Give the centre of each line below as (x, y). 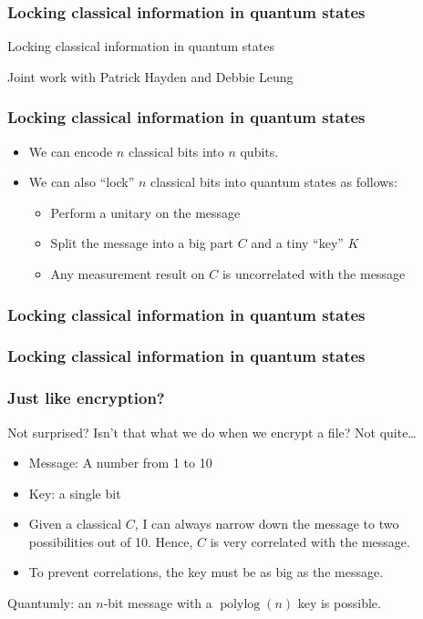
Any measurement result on (128, 273)
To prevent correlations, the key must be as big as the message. (206, 572)
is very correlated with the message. (310, 541)
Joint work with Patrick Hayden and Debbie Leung (150, 76)
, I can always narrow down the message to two (267, 524)
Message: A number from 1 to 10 (120, 463)
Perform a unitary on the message (145, 212)
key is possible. (339, 603)
